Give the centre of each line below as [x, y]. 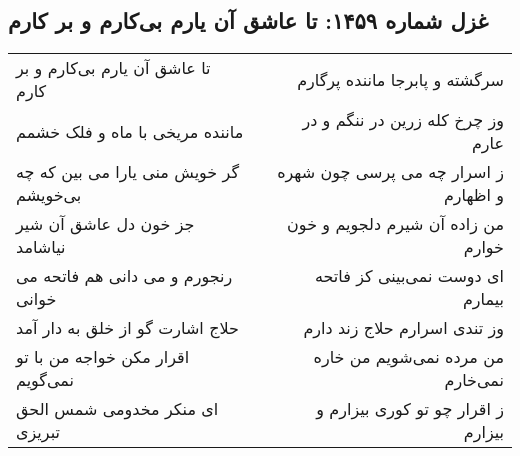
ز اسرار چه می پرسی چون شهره [390, 172]
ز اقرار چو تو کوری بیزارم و [410, 409]
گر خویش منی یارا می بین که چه [128, 172]
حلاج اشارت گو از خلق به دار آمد [127, 328]
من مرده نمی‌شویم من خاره [408, 357]
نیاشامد [41, 247]
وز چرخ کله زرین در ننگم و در [403, 120]
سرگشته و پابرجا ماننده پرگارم [400, 79]
